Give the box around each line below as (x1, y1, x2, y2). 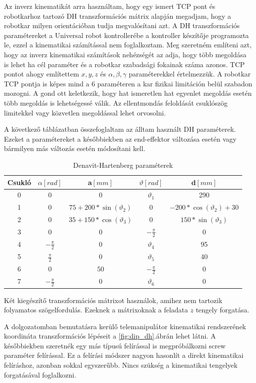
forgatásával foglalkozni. (4, 369, 76, 380)
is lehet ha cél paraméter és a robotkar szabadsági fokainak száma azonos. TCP (4, 59, 245, 69)
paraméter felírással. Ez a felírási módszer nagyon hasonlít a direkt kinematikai (4, 350, 244, 360)
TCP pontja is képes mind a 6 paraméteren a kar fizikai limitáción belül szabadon (4, 78, 253, 88)
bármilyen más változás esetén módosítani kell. (4, 143, 146, 153)
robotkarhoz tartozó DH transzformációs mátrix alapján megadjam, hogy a (4, 10, 231, 21)
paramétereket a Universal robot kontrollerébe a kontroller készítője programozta (4, 30, 249, 40)
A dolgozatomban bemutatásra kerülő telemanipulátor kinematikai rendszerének (4, 321, 246, 331)
